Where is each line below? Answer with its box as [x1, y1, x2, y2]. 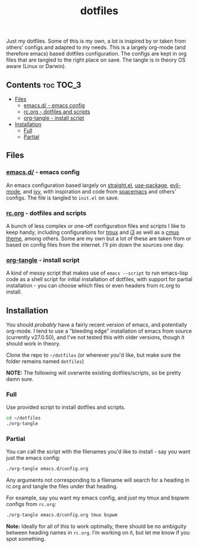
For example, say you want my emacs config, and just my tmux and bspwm [6, 494, 189, 501]
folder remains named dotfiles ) [6, 358, 85, 365]
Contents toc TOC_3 [6, 80, 82, 90]
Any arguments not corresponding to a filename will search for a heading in [6, 476, 190, 483]
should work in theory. [6, 340, 61, 347]
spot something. [6, 536, 46, 543]
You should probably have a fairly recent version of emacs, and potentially [6, 321, 187, 328]
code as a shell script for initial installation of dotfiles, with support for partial [6, 276, 193, 283]
